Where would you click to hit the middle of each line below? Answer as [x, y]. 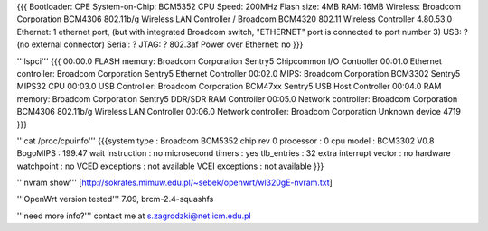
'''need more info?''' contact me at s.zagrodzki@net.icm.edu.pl [134, 216]
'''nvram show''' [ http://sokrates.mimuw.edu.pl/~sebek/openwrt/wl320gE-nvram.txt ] [175, 183]
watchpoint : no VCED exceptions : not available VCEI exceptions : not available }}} [170, 166]
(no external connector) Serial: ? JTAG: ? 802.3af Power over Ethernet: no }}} [160, 44]
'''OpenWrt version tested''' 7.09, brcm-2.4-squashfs [115, 199]
